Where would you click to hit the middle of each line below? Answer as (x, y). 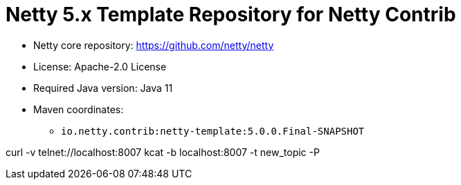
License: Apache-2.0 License (100, 66)
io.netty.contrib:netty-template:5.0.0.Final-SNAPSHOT (213, 131)
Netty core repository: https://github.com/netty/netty (154, 45)
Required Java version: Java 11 (103, 88)
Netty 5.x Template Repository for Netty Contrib (231, 14)
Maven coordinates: (79, 109)
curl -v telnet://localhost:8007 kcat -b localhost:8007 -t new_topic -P (163, 152)
